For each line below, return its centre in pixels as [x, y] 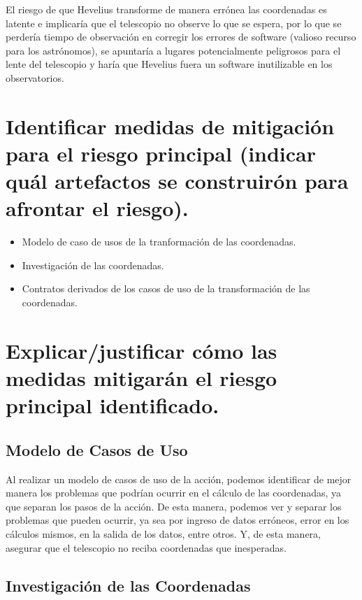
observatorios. [35, 77]
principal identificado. [113, 405]
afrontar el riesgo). [97, 208]
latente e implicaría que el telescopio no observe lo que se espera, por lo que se [174, 23]
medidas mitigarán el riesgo [142, 378]
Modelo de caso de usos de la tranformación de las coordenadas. [159, 242]
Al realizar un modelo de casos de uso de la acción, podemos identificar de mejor [179, 479]
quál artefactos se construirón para [177, 181]
